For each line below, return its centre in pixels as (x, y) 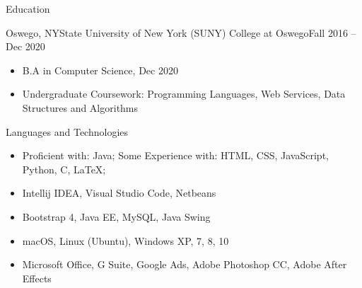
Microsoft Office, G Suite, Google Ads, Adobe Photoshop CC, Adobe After (185, 264)
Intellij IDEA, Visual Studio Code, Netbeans (119, 193)
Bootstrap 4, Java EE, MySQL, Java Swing (116, 216)
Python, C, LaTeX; (64, 169)
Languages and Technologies (67, 131)
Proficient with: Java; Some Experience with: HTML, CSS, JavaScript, (175, 155)
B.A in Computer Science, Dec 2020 (100, 70)
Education (28, 8)
